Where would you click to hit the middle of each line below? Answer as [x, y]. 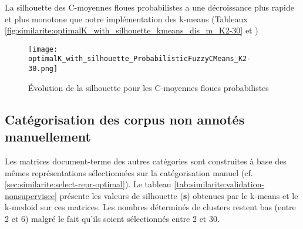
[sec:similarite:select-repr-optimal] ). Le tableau [88, 184]
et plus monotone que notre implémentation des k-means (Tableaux [126, 18]
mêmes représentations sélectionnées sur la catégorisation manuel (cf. [129, 172]
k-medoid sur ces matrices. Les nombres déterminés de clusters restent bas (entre [150, 207]
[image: [43, 49]
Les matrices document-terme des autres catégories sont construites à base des [146, 161]
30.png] [43, 69]
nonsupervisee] [31, 195]
